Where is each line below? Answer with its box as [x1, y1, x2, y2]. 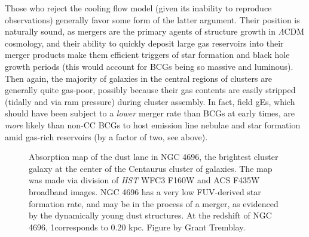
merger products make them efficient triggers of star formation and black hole [5, 48, 290, 61]
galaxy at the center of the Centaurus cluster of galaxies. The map [29, 162, 273, 174]
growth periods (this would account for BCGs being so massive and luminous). [5, 60, 293, 72]
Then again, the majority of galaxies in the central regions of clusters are [5, 72, 272, 84]
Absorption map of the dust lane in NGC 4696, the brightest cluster [29, 150, 279, 163]
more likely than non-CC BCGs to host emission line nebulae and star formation [5, 118, 301, 131]
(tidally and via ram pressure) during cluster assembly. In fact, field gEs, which [5, 95, 295, 107]
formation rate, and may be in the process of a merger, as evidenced [29, 197, 279, 210]
